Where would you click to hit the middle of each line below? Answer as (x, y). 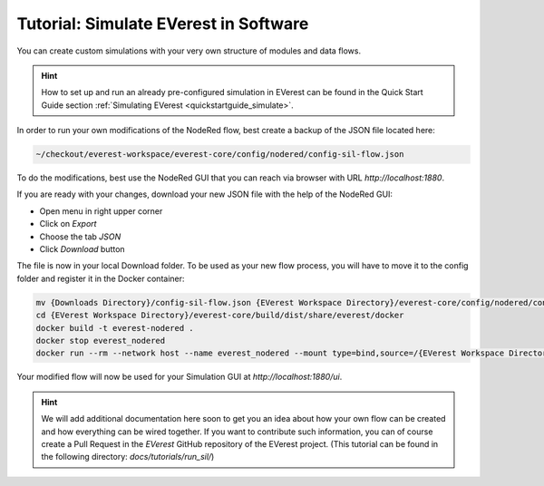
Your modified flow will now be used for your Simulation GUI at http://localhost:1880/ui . (180, 377)
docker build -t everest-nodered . (115, 328)
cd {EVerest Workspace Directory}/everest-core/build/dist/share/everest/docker (220, 316)
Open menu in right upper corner (101, 211)
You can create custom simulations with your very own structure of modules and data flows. (189, 51)
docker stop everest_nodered (101, 340)
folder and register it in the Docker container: (101, 278)
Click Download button (83, 249)
